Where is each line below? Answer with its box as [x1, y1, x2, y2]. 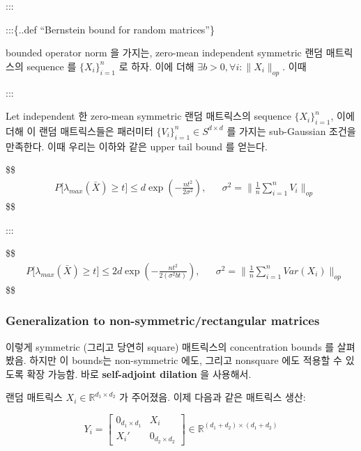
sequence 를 [26, 58, 77, 73]
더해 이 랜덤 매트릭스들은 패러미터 [6, 123, 153, 138]
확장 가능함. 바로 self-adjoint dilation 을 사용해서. [26, 366, 252, 381]
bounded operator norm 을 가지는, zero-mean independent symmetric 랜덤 [6, 45, 323, 60]
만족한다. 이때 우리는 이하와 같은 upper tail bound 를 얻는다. [6, 139, 268, 153]
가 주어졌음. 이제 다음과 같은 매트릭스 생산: [119, 390, 306, 404]
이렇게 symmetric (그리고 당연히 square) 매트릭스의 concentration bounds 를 [6, 339, 335, 354]
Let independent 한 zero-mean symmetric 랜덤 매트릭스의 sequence [6, 109, 291, 123]
